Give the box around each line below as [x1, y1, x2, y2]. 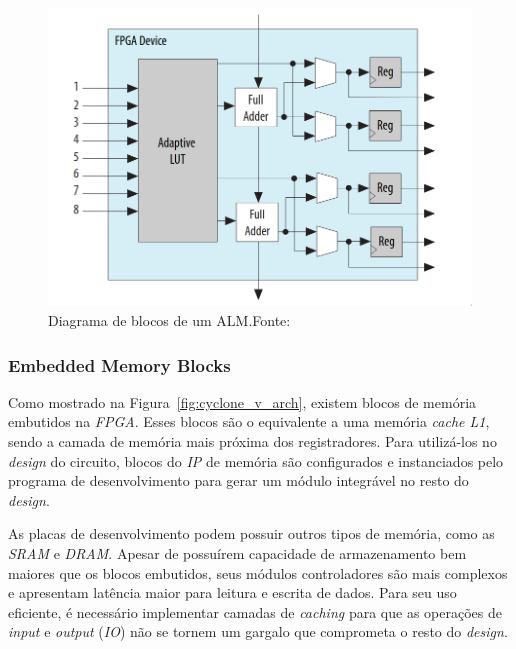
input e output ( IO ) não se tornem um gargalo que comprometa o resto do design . [8, 621, 508, 642]
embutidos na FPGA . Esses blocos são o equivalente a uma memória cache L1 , [8, 411, 490, 432]
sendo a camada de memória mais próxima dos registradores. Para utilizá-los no [8, 431, 497, 452]
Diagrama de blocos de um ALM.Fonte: [48, 310, 291, 331]
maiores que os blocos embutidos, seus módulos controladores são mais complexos [8, 562, 508, 583]
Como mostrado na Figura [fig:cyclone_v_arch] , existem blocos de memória [8, 391, 477, 412]
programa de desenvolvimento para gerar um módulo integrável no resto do [8, 470, 469, 491]
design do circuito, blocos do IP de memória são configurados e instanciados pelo [8, 450, 504, 471]
